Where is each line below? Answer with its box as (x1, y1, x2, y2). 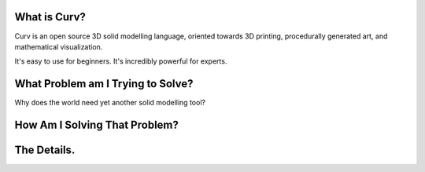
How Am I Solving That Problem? (14, 119, 179, 132)
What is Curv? (14, 10, 86, 24)
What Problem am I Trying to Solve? (14, 77, 194, 90)
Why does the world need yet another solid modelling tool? (14, 98, 206, 108)
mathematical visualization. (14, 42, 103, 51)
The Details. (14, 144, 76, 157)
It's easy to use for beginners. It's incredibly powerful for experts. (14, 57, 227, 66)
